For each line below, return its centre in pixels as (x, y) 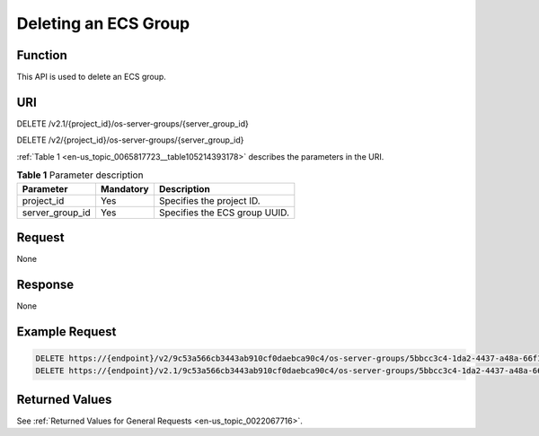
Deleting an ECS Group (103, 23)
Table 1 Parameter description (80, 175)
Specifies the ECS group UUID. (224, 213)
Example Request (66, 331)
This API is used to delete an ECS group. (91, 77)
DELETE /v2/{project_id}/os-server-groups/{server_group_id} (130, 140)
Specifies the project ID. (209, 200)
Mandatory (124, 188)
